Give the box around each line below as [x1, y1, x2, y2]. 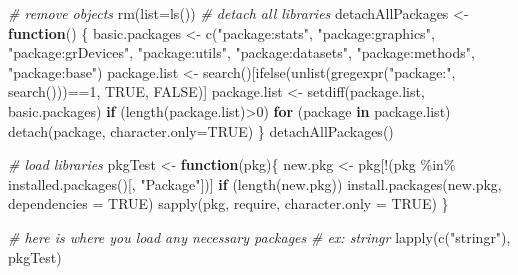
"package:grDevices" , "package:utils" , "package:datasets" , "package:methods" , [8, 42, 475, 63]
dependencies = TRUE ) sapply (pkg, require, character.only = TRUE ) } [8, 193, 449, 214]
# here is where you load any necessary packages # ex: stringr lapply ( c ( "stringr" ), [8, 226, 511, 247]
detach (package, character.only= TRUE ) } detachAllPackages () [8, 120, 394, 141]
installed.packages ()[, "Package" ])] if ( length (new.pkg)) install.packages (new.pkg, [8, 173, 502, 194]
